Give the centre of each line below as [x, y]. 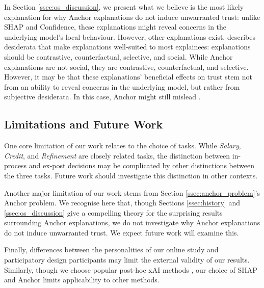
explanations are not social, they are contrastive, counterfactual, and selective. [126, 67]
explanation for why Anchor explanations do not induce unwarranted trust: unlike [132, 17]
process [16, 165]
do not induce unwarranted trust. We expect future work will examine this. [122, 232]
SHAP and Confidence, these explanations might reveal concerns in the [115, 27]
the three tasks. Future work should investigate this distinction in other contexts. [131, 175]
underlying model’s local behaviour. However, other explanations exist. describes [130, 36]
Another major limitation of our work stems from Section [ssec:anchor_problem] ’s [132, 192]
